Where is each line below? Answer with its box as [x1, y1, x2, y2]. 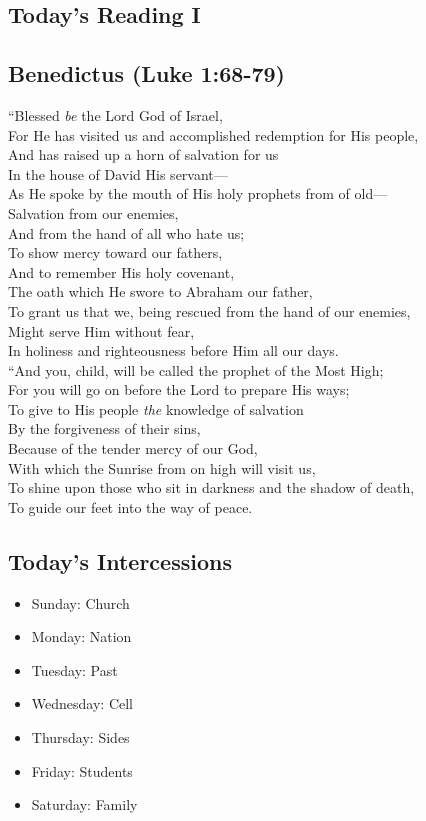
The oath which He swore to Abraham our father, [8, 281, 313, 302]
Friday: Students [31, 760, 133, 781]
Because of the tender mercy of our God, [8, 438, 258, 459]
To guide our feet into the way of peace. [8, 496, 253, 517]
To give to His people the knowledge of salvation [8, 398, 304, 419]
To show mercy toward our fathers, [8, 242, 223, 263]
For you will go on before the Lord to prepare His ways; [8, 379, 350, 400]
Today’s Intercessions [8, 545, 232, 576]
